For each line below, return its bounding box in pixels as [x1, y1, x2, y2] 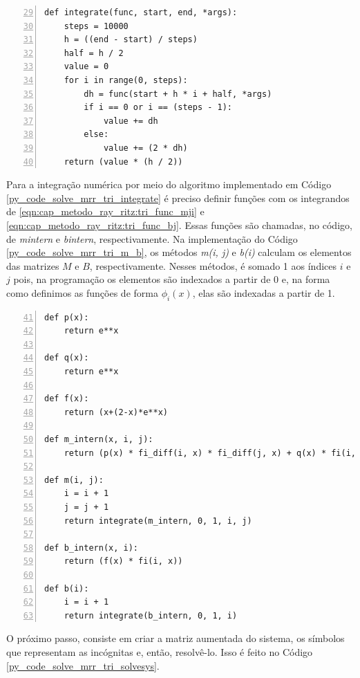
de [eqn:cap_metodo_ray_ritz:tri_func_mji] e [6, 204, 205, 219]
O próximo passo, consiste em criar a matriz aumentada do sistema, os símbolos [6, 631, 345, 645]
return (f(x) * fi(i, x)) [64, 556, 183, 567]
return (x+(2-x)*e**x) [64, 407, 168, 417]
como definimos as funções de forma [6, 285, 158, 300]
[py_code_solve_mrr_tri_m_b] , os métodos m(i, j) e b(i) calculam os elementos [6, 245, 352, 259]
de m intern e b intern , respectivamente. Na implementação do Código [6, 231, 298, 246]
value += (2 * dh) [103, 143, 188, 153]
